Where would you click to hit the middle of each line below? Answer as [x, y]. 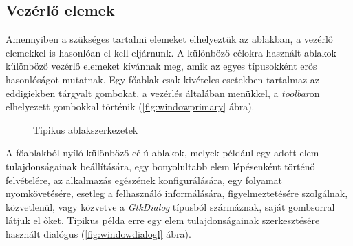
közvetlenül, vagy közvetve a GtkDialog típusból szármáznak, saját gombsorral [170, 206]
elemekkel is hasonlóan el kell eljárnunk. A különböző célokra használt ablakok [171, 52]
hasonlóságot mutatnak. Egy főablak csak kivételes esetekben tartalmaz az [162, 79]
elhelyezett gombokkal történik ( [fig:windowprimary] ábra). [130, 106]
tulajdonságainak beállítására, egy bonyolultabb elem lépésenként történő [160, 166]
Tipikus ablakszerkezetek [86, 129]
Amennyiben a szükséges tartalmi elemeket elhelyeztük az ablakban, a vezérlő [169, 39]
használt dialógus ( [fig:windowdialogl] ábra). [98, 233]
